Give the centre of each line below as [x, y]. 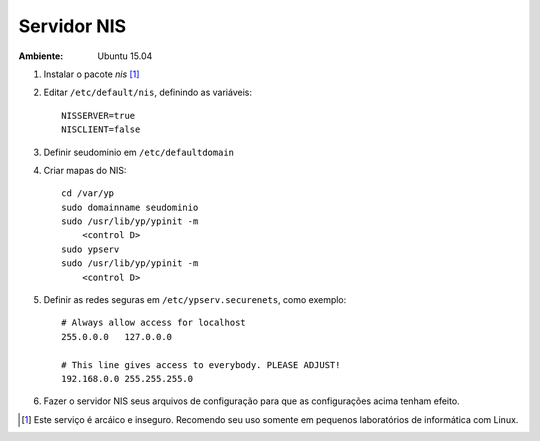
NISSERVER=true [98, 115]
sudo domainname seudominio [130, 207]
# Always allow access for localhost [154, 323]
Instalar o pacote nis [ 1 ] [91, 74]
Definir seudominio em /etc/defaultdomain [139, 152]
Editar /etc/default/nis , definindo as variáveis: [147, 92]
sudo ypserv [90, 249]
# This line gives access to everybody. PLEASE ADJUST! [201, 364]
